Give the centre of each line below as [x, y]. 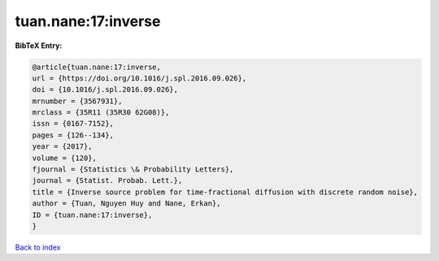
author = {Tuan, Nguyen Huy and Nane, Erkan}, [126, 204]
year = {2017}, [62, 147]
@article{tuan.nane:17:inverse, [97, 67]
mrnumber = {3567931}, [77, 101]
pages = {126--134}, [73, 135]
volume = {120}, [65, 158]
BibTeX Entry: [39, 46]
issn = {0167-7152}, [73, 124]
